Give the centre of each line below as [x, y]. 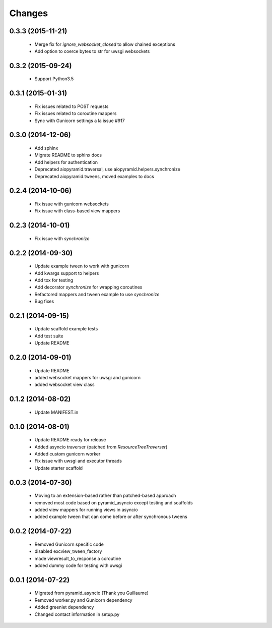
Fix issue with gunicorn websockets [72, 204]
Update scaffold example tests [66, 329]
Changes [28, 13]
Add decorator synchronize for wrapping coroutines [88, 287]
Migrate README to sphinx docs [68, 155]
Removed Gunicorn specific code [69, 544]
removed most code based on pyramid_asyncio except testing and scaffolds [114, 502]
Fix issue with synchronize [62, 238]
